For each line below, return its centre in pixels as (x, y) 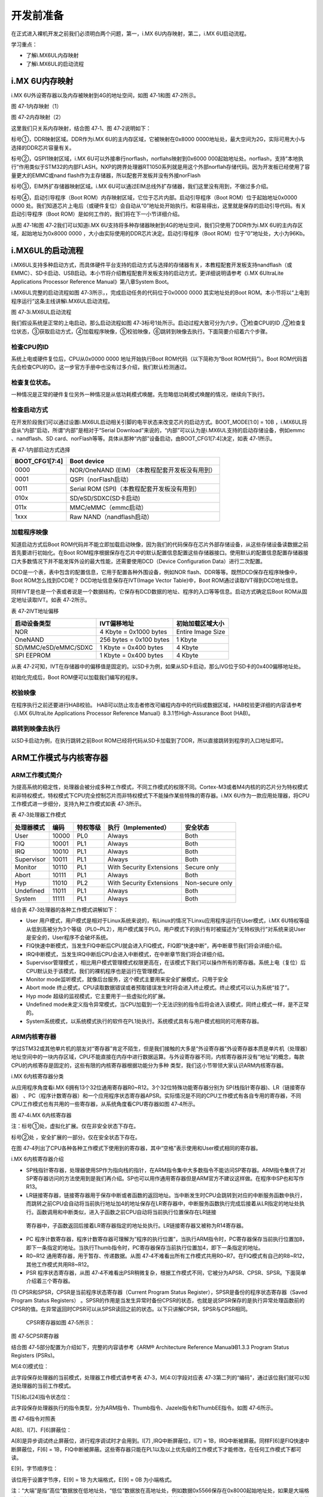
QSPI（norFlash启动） (101, 480)
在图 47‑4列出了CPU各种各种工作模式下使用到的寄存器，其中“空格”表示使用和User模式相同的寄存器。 (136, 1148)
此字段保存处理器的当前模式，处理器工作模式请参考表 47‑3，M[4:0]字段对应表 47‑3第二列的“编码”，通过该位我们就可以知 (161, 1377)
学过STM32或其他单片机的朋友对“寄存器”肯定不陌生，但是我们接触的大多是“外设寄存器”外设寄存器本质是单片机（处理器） (159, 1048)
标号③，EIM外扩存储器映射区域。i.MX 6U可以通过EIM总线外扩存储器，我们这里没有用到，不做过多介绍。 (141, 186)
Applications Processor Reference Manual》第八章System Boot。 (92, 281)
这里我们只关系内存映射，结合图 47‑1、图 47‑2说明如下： (81, 128)
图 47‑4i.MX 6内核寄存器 (41, 1115)
